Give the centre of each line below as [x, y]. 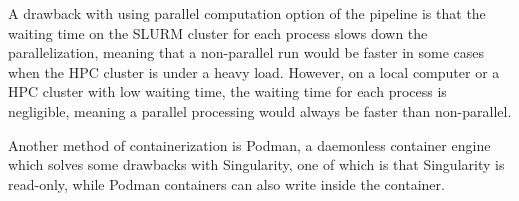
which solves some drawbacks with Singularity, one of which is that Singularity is [256, 164]
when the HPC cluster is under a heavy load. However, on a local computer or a [254, 71]
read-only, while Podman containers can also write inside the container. [226, 183]
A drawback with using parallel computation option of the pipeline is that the [247, 13]
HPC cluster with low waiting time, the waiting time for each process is [227, 91]
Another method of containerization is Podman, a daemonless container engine [249, 144]
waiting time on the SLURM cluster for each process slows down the [218, 32]
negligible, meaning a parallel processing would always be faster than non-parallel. [260, 110]
